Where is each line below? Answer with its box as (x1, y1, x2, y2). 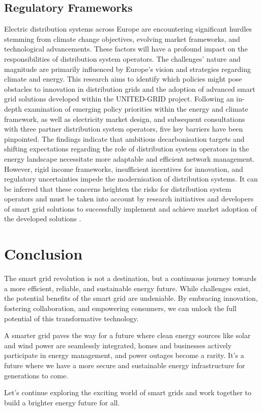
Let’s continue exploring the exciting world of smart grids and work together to (4, 387, 251, 398)
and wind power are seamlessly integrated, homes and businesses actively (4, 340, 232, 350)
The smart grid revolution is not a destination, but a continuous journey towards (4, 273, 257, 284)
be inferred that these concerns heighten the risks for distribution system (4, 183, 231, 194)
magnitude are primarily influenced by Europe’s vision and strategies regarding (4, 63, 251, 74)
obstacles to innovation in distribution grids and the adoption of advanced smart (4, 83, 255, 94)
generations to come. (4, 370, 69, 380)
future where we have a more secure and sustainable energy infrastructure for (4, 359, 245, 370)
